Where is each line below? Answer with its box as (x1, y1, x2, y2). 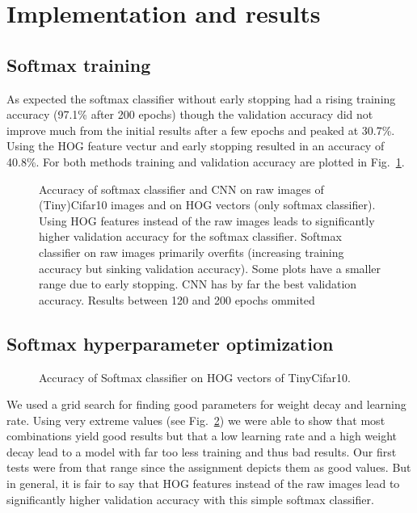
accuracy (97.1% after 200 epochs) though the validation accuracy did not (6, 106, 373, 123)
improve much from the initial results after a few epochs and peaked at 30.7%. (6, 121, 395, 138)
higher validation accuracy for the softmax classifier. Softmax (39, 228, 342, 245)
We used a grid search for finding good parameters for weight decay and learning (6, 396, 406, 413)
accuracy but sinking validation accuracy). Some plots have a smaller (39, 259, 381, 276)
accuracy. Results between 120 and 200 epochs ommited (39, 291, 315, 308)
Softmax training (6, 52, 151, 77)
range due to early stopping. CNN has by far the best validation (39, 275, 357, 292)
